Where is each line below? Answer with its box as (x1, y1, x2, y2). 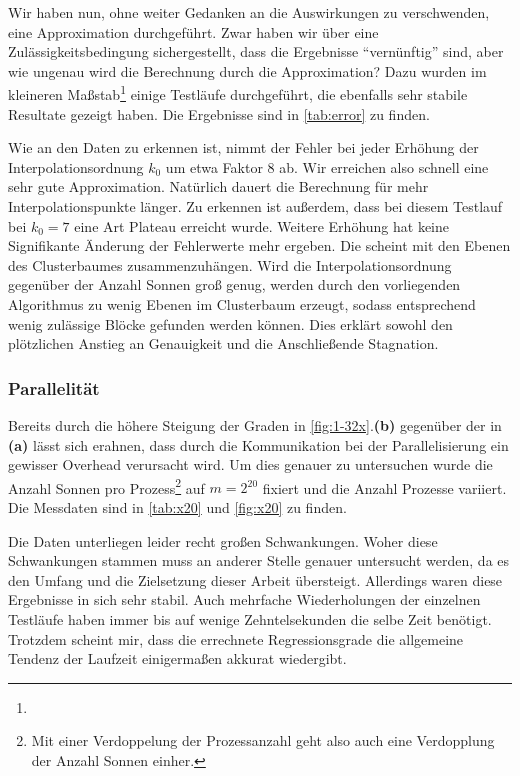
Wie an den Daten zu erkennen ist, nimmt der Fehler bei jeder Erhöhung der (8, 137, 479, 158)
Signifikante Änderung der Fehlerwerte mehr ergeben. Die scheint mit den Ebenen (8, 235, 511, 256)
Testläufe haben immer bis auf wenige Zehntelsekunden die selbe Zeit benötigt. (8, 608, 492, 629)
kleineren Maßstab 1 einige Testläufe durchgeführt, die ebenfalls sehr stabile (8, 81, 468, 105)
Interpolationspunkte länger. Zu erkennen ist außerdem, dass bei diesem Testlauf (8, 196, 503, 216)
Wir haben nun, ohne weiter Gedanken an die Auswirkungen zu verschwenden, (8, 2, 490, 22)
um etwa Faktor (165, 156, 263, 177)
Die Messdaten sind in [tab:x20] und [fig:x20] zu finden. (8, 497, 347, 517)
